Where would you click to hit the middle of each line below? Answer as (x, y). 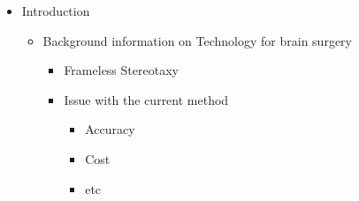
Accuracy (110, 129)
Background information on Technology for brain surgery (197, 40)
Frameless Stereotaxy (121, 70)
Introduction (56, 11)
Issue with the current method (146, 99)
